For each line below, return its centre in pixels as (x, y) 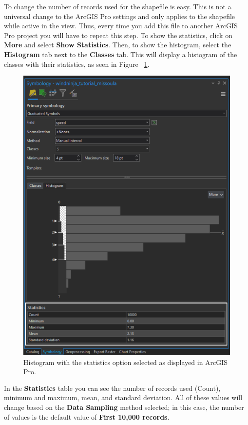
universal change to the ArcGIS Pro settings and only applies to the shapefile (120, 16)
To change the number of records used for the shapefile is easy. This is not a (118, 6)
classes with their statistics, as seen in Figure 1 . (77, 64)
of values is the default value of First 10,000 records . (87, 416)
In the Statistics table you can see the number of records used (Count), (112, 388)
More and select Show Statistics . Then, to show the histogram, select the (118, 45)
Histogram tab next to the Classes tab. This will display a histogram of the (121, 54)
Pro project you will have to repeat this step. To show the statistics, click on (118, 35)
